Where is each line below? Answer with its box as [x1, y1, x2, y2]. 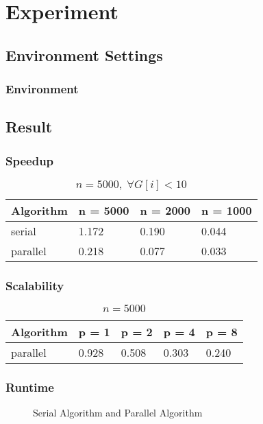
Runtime [5, 379, 54, 396]
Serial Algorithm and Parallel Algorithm [33, 405, 203, 420]
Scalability [5, 276, 64, 294]
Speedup [5, 152, 54, 169]
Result [5, 116, 53, 137]
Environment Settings [5, 44, 163, 65]
